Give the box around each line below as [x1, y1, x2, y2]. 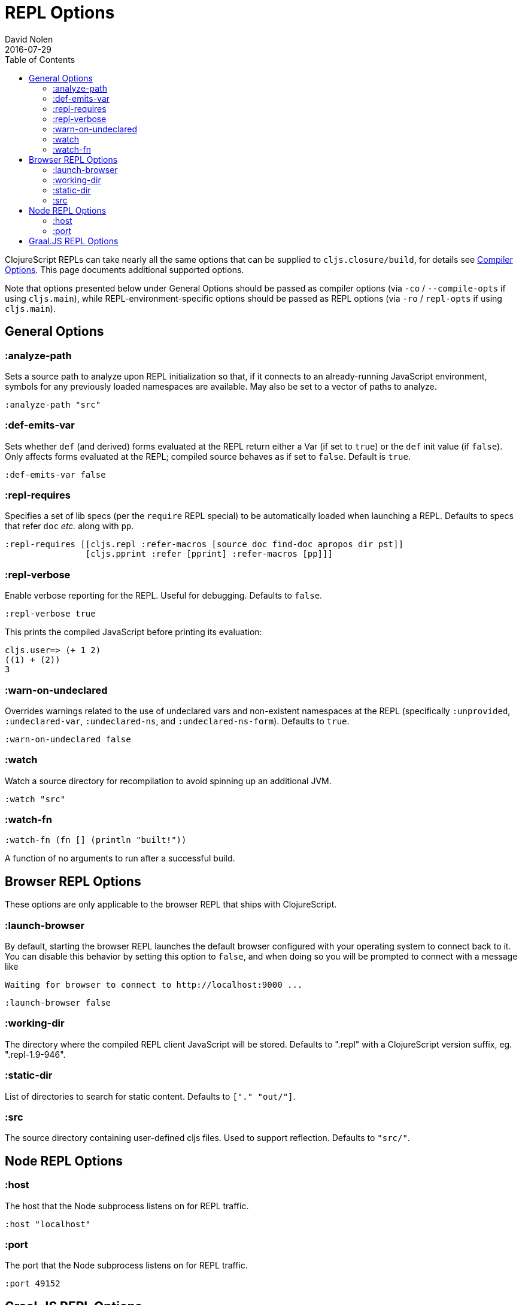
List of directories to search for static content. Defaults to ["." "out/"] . [5, 1091, 296, 1101]
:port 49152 [5, 1279, 60, 1289]
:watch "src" [5, 794, 66, 804]
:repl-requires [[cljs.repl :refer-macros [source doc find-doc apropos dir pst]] [5, 539, 403, 550]
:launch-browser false [5, 998, 111, 1008]
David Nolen [5, 34, 53, 44]
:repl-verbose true [5, 609, 96, 619]
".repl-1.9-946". [5, 1049, 66, 1060]
